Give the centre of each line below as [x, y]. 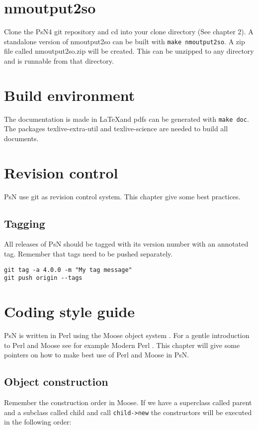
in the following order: [38, 422]
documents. [21, 138]
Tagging [25, 223]
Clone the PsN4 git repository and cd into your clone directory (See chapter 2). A [129, 32]
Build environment [70, 95]
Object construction [56, 382]
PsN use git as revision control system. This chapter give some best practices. [122, 196]
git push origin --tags [43, 278]
